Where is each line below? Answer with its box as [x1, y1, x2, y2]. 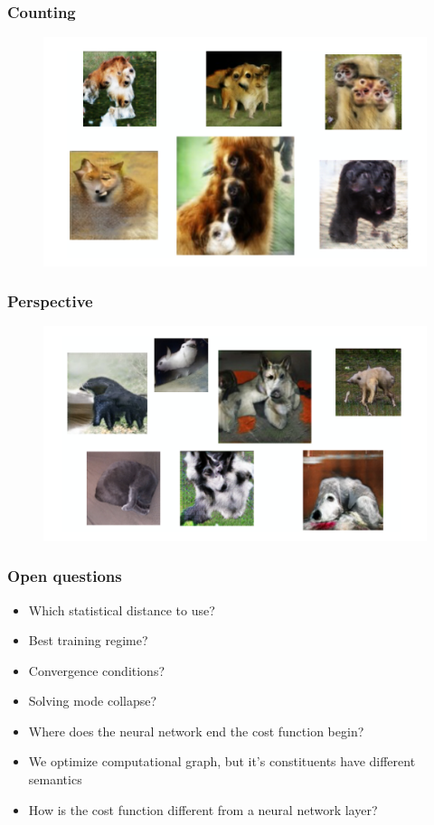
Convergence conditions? [28, 661, 165, 680]
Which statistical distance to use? [28, 600, 215, 619]
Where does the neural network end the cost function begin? [28, 721, 364, 740]
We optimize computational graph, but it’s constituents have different [28, 752, 416, 771]
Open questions [7, 565, 122, 587]
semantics [28, 770, 82, 789]
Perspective [7, 290, 93, 313]
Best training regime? [28, 631, 148, 650]
